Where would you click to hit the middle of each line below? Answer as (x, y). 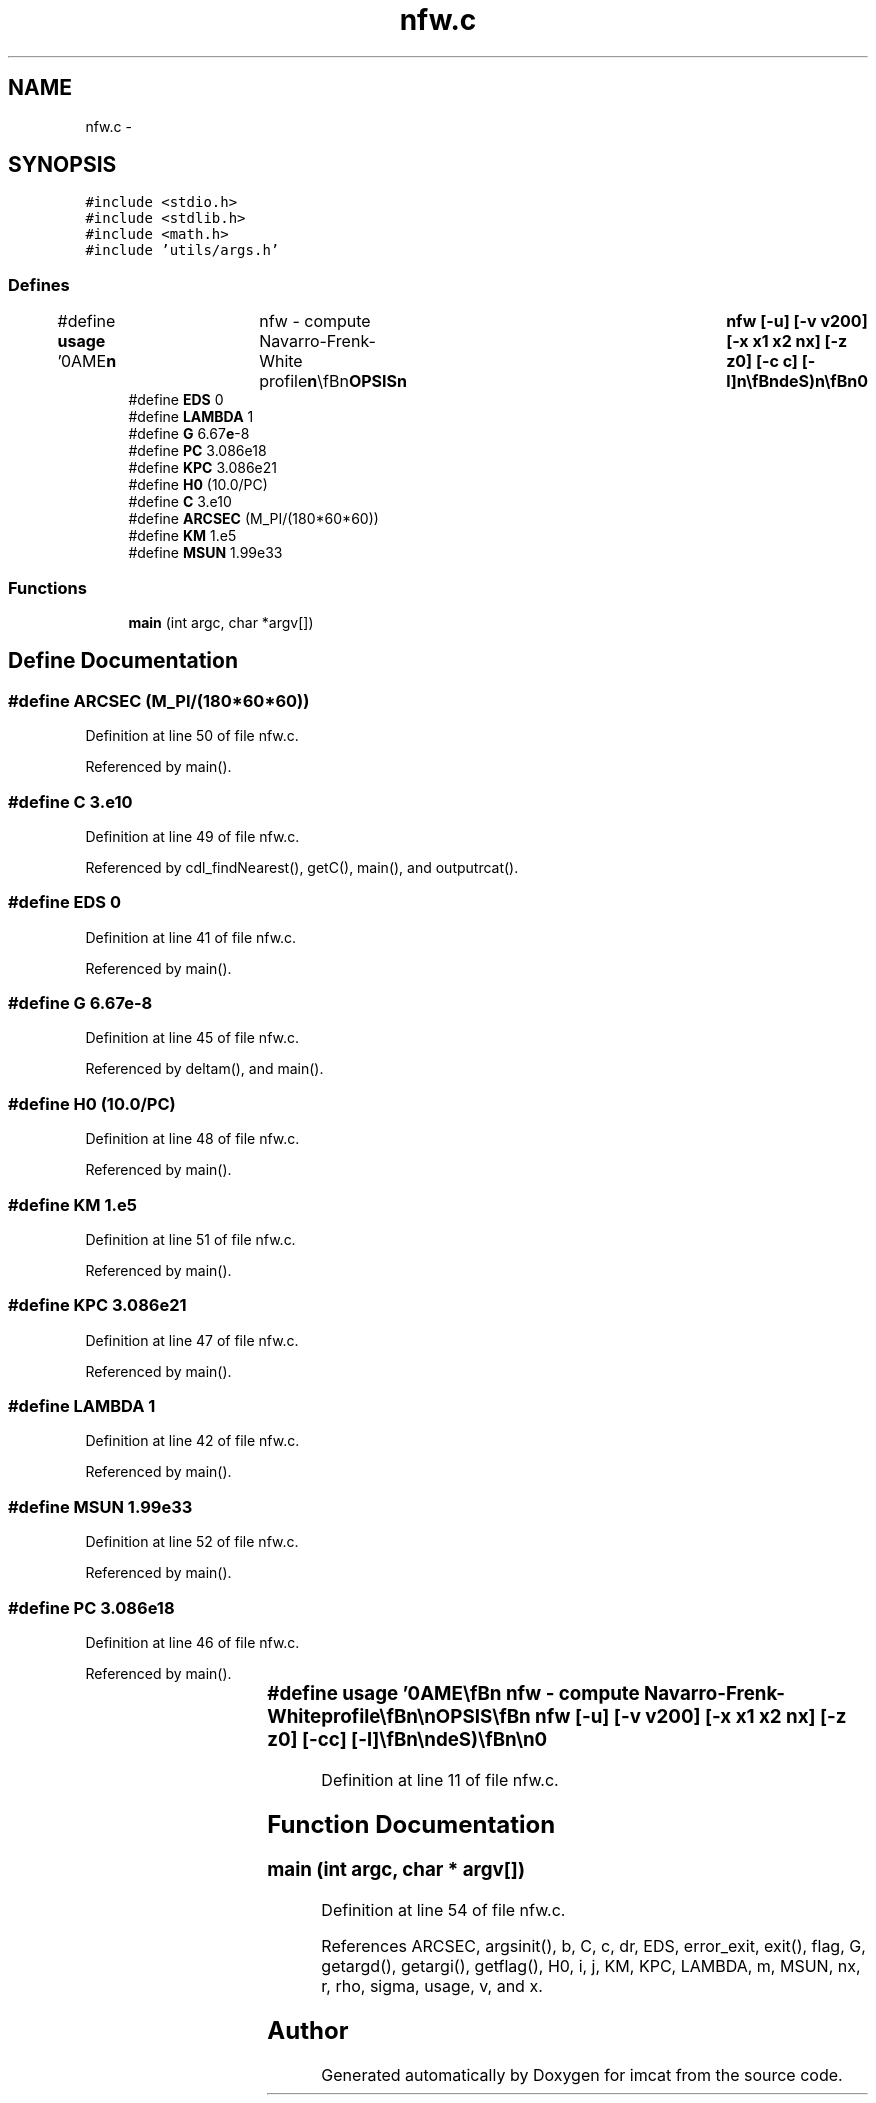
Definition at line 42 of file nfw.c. (192, 1441)
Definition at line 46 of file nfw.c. (192, 1642)
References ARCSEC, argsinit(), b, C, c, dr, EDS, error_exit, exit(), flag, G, (593, 1946)
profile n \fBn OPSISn (333, 381)
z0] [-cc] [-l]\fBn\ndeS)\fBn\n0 (407, 1739)
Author (308, 2031)
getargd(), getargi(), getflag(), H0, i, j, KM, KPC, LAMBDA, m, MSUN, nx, (591, 1966)
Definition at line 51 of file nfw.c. (190, 1239)
